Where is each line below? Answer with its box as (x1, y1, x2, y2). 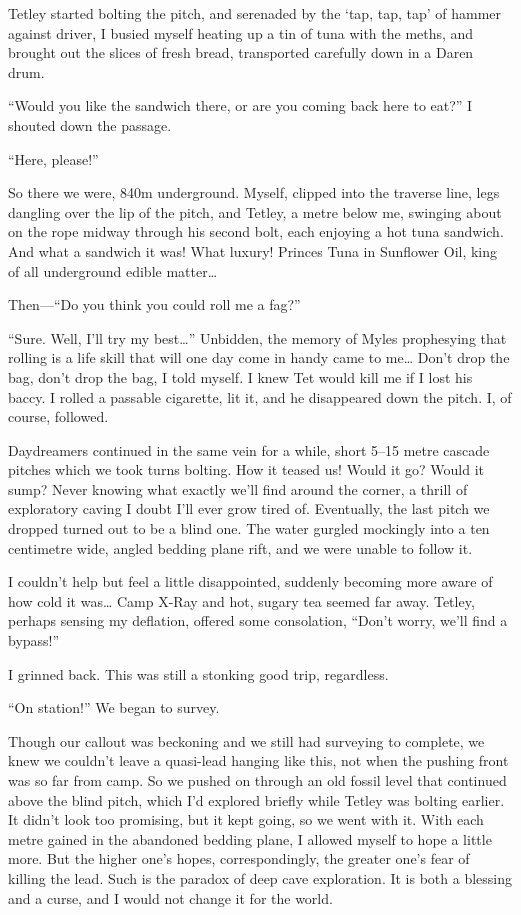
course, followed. (8, 406, 109, 427)
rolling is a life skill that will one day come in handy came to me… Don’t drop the (8, 347, 510, 368)
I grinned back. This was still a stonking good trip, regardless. (8, 663, 389, 684)
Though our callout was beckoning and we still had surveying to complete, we (8, 730, 485, 751)
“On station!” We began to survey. (8, 697, 220, 718)
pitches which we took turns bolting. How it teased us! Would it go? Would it (8, 459, 484, 480)
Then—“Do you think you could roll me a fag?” (8, 294, 301, 315)
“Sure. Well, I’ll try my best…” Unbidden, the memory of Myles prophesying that (8, 327, 507, 348)
